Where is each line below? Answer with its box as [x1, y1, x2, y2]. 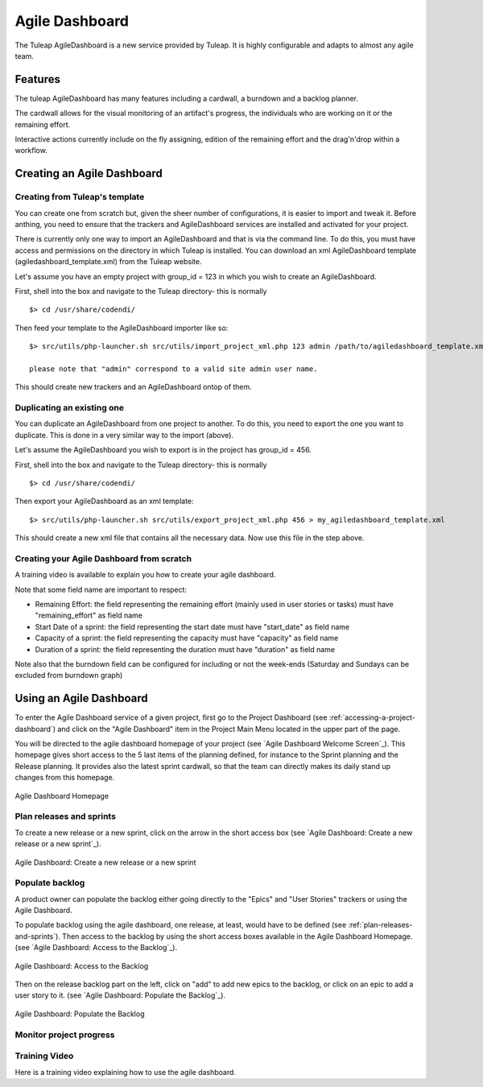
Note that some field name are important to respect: [14, 585, 188, 594]
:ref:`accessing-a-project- [328, 713, 416, 722]
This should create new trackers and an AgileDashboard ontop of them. [14, 382, 253, 392]
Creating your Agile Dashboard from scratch [14, 552, 192, 564]
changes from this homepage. [14, 773, 115, 783]
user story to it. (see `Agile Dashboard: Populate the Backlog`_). [14, 990, 225, 1000]
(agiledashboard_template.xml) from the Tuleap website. [14, 257, 202, 267]
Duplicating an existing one [14, 403, 125, 414]
